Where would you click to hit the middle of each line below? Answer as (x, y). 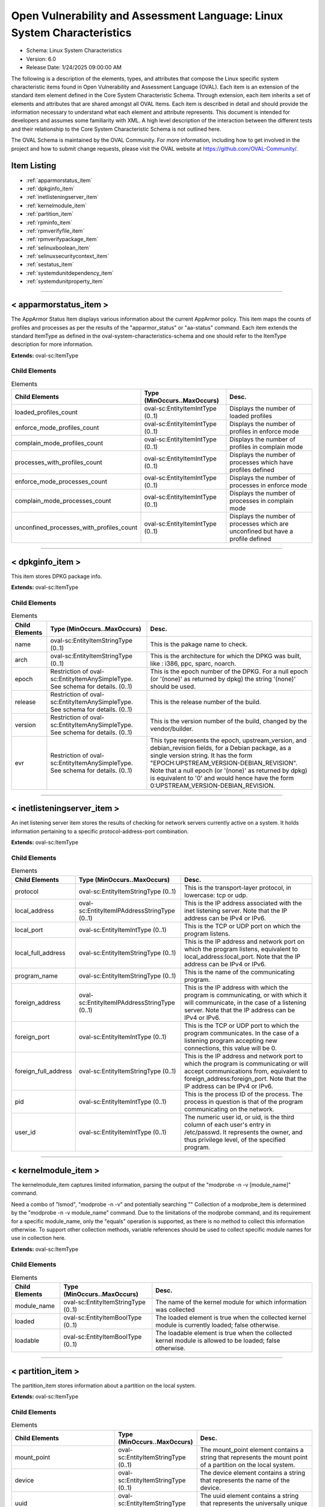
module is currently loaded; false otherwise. (218, 1325)
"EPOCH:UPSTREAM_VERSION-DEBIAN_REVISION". (224, 763)
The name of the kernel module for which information (231, 1302)
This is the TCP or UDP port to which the (241, 1026)
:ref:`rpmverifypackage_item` (62, 239)
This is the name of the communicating (239, 972)
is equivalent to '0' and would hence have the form (222, 778)
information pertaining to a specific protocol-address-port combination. (100, 831)
